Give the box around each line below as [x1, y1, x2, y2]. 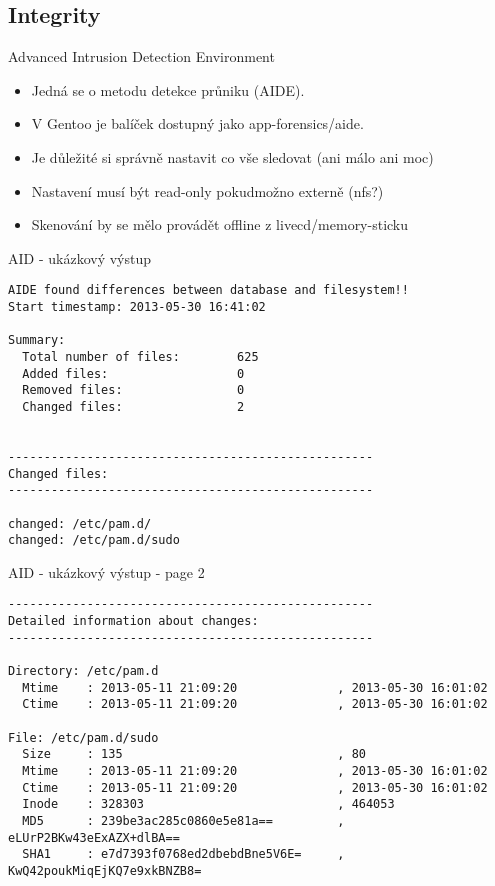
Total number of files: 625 [22, 349, 259, 364]
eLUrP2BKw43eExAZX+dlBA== [8, 830, 180, 845]
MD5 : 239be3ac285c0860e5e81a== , [22, 813, 345, 828]
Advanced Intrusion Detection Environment [8, 46, 275, 67]
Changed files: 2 [22, 399, 245, 414]
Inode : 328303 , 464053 [22, 797, 395, 812]
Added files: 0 [22, 366, 245, 381]
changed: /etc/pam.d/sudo [8, 533, 180, 548]
